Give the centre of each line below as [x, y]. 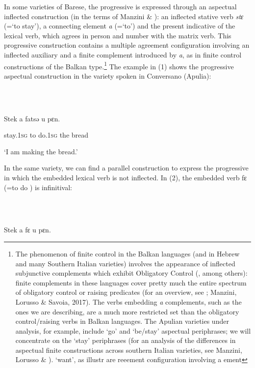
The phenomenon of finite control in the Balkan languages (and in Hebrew [127, 253]
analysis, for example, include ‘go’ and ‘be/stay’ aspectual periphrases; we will [133, 330]
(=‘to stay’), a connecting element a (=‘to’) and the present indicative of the [120, 26]
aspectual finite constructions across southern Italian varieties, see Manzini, [129, 350]
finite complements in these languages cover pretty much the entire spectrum [131, 282]
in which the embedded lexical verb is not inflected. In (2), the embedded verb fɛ [126, 177]
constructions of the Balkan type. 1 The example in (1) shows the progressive [119, 65]
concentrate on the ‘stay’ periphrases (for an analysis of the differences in [126, 340]
